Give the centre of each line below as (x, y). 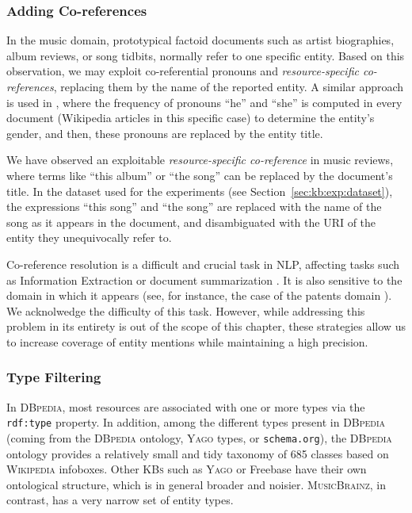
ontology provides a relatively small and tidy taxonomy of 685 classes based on (198, 453)
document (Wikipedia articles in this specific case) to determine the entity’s (191, 118)
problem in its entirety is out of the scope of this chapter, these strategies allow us (206, 326)
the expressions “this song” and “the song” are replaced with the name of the (194, 207)
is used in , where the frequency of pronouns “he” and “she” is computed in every (204, 102)
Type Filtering (54, 377)
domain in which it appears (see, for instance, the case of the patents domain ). (199, 295)
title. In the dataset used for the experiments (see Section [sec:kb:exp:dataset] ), (200, 191)
